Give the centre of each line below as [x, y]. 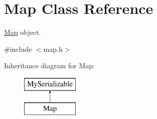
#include [18, 49]
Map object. [23, 32]
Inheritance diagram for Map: [49, 65]
